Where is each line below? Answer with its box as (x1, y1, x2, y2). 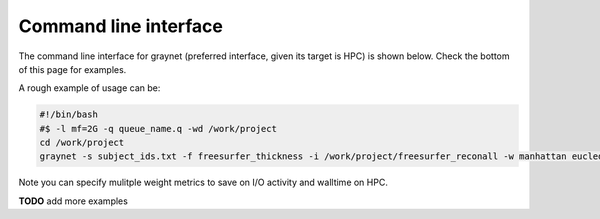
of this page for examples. (18, 63, 127, 75)
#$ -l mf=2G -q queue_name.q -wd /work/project (39, 123, 277, 134)
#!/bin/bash (39, 109, 99, 120)
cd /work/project (39, 137, 125, 149)
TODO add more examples (18, 195, 129, 207)
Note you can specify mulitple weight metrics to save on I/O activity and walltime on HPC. (18, 176, 389, 189)
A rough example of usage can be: (18, 82, 161, 94)
